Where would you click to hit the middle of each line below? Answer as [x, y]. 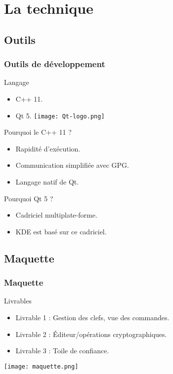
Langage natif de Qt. [47, 182]
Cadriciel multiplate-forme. [56, 215]
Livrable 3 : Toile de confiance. [62, 351]
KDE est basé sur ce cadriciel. [61, 231]
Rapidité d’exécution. [48, 148]
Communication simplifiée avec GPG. [72, 165]
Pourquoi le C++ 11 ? [38, 132]
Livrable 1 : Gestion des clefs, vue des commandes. [92, 317]
